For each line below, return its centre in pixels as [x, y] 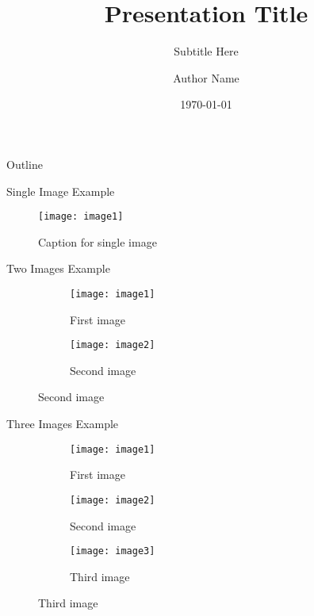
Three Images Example [63, 424]
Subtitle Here [206, 51]
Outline [25, 164]
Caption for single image [98, 241]
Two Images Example [58, 268]
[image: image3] [113, 551]
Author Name [206, 77]
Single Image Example [61, 191]
